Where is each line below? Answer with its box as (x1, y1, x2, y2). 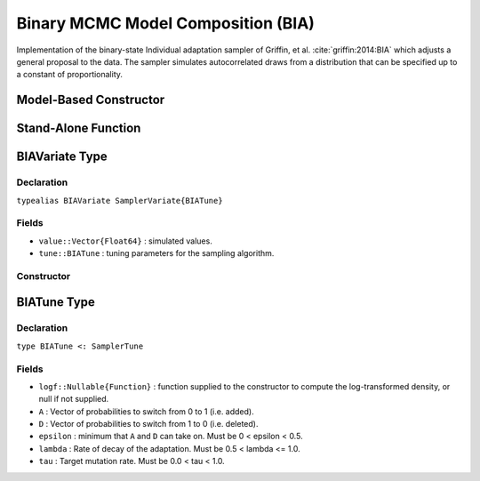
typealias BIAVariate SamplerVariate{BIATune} (16, 196, 223, 205)
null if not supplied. (38, 394, 109, 405)
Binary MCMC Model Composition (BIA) (16, 13, 316, 33)
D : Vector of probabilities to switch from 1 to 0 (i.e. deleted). (38, 419, 259, 429)
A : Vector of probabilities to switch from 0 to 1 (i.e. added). (38, 405, 254, 417)
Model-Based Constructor (16, 92, 165, 108)
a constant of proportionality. (16, 69, 124, 80)
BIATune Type (16, 294, 95, 310)
